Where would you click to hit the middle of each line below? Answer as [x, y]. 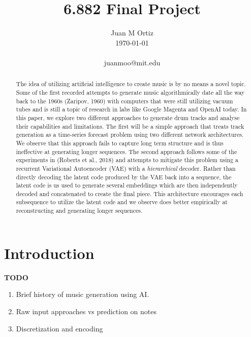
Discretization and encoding [59, 328]
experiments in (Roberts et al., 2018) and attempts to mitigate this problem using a [127, 160]
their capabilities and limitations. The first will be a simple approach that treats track [130, 126]
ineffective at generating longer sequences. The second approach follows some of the [127, 151]
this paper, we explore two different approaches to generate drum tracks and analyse [128, 117]
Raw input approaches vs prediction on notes [86, 311]
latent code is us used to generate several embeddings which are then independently [127, 185]
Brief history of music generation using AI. [83, 294]
